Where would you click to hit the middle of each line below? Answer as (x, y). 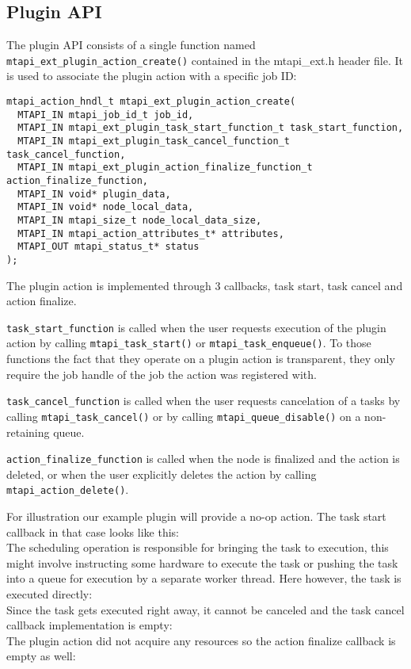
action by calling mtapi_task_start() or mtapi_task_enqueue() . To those (189, 343)
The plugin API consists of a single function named (131, 45)
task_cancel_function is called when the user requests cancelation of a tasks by (204, 401)
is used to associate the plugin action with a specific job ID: (152, 76)
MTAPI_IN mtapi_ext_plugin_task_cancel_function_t (154, 141)
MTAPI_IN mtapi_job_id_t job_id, (106, 115)
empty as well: (41, 656)
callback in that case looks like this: (93, 531)
